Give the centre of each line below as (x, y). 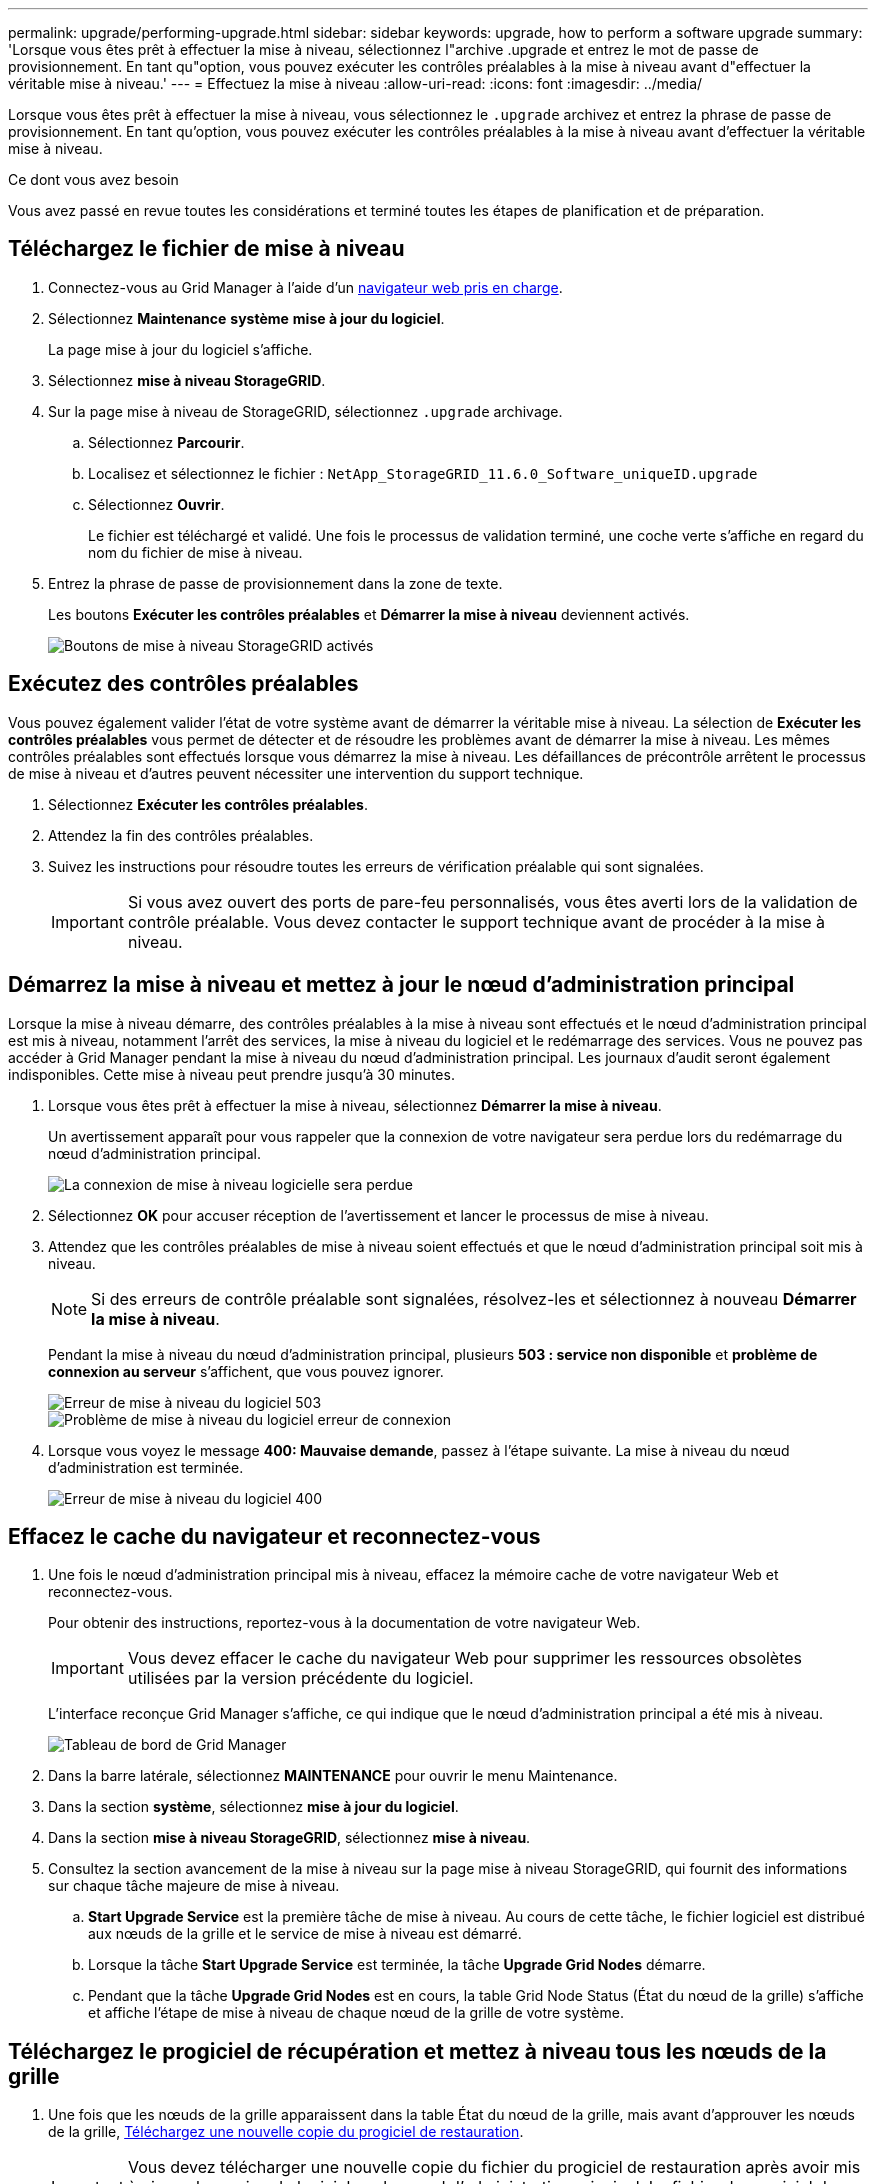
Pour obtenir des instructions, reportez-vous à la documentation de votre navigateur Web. (344, 1623)
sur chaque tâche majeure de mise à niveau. (194, 1886)
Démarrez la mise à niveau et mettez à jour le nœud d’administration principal (401, 985)
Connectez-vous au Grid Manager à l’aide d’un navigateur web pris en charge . (305, 287)
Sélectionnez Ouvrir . (156, 504)
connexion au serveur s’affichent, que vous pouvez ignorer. (246, 1371)
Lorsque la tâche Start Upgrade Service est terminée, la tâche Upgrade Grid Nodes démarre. (397, 1965)
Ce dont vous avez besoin (93, 179)
